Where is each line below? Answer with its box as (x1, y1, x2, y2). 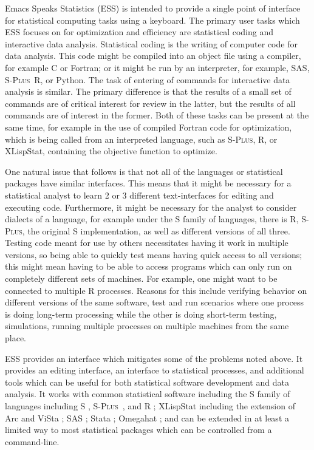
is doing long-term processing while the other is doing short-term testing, (5, 307, 277, 320)
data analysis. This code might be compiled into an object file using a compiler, (5, 49, 301, 62)
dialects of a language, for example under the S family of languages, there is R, (5, 213, 299, 225)
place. (5, 332, 26, 344)
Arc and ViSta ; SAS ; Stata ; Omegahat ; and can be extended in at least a (5, 411, 289, 424)
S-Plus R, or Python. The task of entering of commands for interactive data (5, 73, 290, 86)
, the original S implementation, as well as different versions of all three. (22, 224, 290, 237)
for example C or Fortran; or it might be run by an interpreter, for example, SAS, (5, 61, 310, 73)
